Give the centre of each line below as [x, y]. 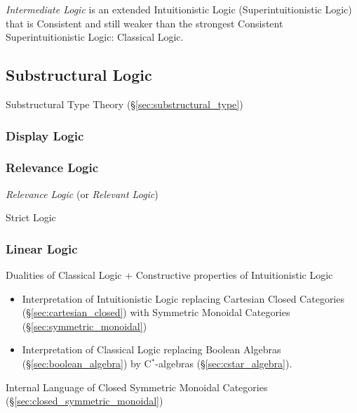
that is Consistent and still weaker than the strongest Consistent [144, 23]
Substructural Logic [79, 75]
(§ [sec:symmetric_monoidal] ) [85, 326]
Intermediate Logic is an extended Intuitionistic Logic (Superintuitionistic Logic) [179, 9]
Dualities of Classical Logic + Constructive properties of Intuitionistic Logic [169, 275]
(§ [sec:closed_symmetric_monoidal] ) [85, 401]
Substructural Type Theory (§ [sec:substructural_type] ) [124, 104]
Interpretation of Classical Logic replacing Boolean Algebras [151, 349]
